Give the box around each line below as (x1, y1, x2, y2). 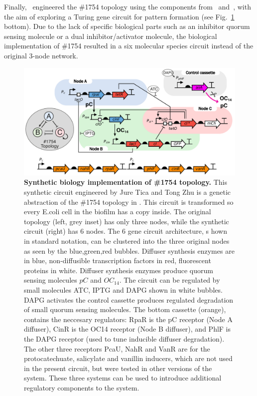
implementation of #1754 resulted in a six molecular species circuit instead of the (4, 40, 254, 51)
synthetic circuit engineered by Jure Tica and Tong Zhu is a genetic (24, 187, 231, 197)
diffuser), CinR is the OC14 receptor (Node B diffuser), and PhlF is (24, 324, 231, 334)
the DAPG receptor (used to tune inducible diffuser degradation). (24, 333, 225, 344)
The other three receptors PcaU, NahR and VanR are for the (24, 343, 210, 354)
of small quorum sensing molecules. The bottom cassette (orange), (24, 304, 226, 315)
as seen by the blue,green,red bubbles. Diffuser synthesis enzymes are (24, 245, 235, 256)
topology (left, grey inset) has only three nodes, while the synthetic (24, 216, 229, 226)
